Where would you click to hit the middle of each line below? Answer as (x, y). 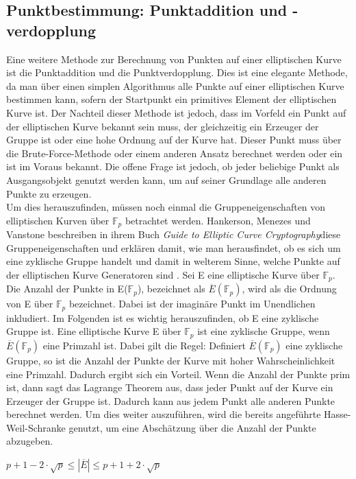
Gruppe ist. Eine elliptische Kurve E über (94, 331)
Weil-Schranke (36, 427)
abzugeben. (30, 441)
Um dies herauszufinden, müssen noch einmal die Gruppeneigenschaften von (166, 207)
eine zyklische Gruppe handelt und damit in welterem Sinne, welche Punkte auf (173, 261)
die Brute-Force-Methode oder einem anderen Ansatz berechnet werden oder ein (175, 153)
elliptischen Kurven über (58, 220)
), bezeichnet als (171, 289)
